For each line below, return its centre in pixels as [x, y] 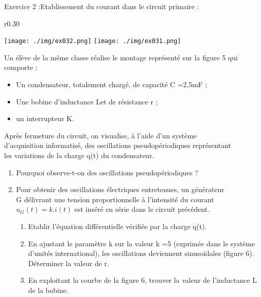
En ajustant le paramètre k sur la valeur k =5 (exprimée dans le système [141, 243]
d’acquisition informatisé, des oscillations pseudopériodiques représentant [118, 145]
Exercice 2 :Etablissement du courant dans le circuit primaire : [102, 6]
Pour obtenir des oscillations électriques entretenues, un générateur [120, 189]
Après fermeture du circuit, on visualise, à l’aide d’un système [101, 135]
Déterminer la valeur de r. [69, 263]
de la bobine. [48, 290]
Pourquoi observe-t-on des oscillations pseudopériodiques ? [107, 172]
